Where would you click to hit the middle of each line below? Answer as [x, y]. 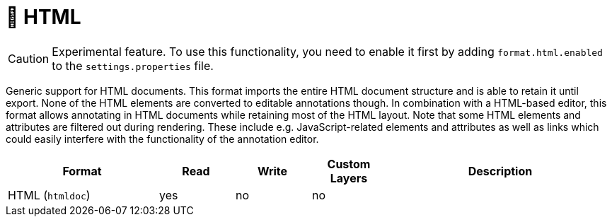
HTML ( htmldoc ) [49, 195]
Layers [349, 178]
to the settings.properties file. [133, 65]
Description [500, 171]
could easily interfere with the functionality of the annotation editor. [162, 139]
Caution [29, 58]
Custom [349, 164]
